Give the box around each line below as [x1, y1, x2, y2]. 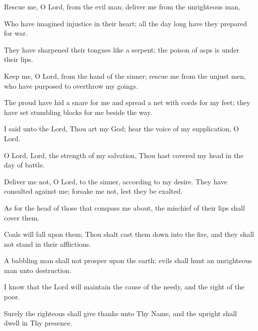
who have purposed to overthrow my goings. [4, 80, 138, 91]
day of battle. [4, 160, 45, 170]
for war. [4, 28, 28, 38]
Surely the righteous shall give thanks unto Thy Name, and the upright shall [4, 308, 237, 318]
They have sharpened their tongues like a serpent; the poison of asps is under [4, 44, 239, 55]
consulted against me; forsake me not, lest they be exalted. [4, 186, 183, 196]
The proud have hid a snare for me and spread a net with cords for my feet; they [4, 97, 251, 108]
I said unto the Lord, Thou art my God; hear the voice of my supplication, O [4, 123, 239, 134]
